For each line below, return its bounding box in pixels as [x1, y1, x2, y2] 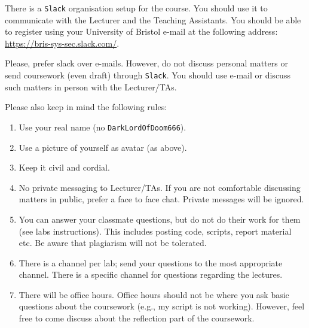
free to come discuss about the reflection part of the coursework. [19, 312, 255, 324]
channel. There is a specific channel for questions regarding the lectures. [19, 268, 283, 281]
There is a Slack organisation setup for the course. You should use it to [5, 2, 268, 14]
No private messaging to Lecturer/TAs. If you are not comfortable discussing [19, 181, 301, 193]
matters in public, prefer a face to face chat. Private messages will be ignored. [19, 193, 304, 205]
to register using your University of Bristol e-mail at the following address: [5, 25, 278, 38]
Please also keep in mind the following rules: [5, 101, 167, 113]
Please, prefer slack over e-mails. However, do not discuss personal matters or [5, 57, 288, 69]
